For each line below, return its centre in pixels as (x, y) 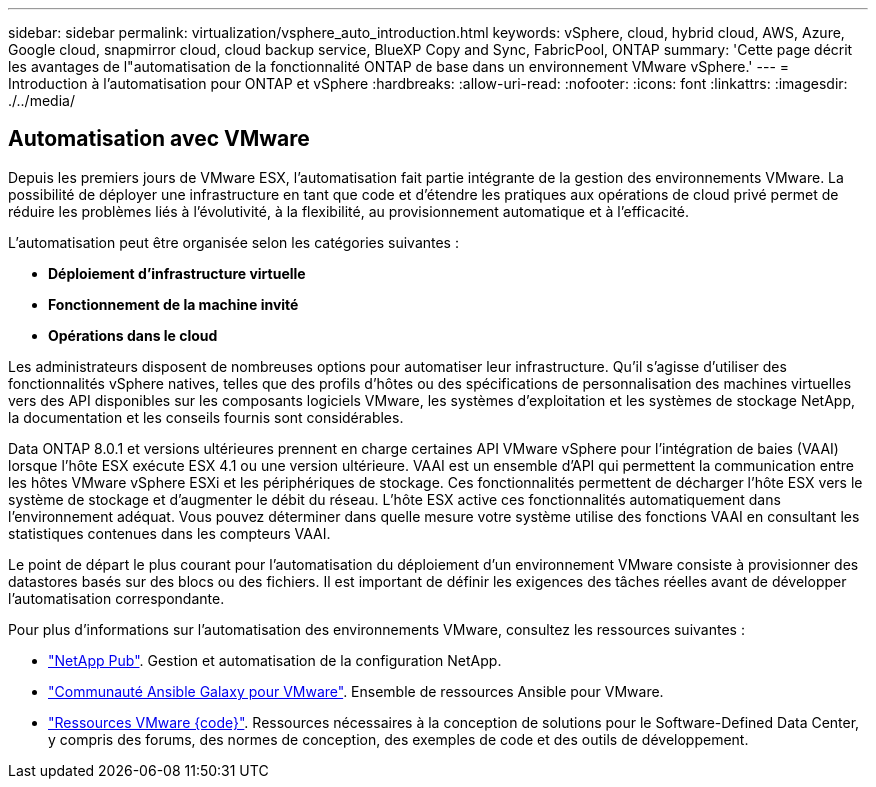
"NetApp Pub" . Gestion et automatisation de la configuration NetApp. (275, 660)
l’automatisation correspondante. (116, 598)
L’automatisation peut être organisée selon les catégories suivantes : (233, 242)
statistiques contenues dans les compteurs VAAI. (169, 533)
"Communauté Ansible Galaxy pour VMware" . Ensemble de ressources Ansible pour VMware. (356, 691)
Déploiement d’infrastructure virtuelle (177, 273)
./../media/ (41, 100)
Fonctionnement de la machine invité (173, 304)
